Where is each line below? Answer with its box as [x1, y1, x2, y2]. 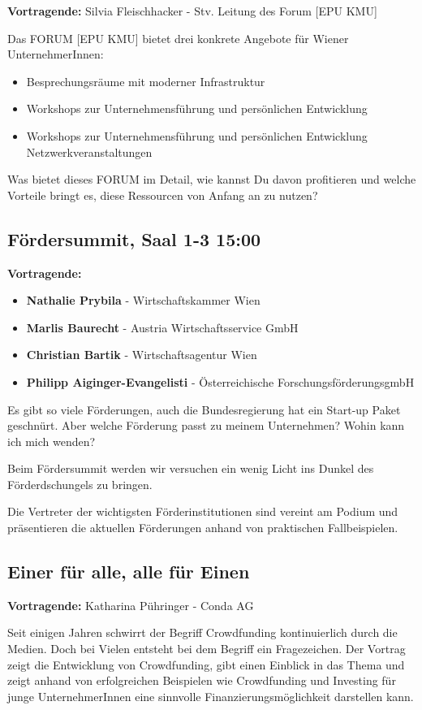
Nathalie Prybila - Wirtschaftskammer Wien [26, 292, 261, 309]
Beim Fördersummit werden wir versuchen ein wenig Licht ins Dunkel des [7, 460, 374, 477]
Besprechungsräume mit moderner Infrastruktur [26, 72, 265, 89]
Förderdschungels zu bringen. [7, 475, 153, 492]
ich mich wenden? [7, 432, 96, 449]
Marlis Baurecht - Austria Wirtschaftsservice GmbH [26, 318, 299, 336]
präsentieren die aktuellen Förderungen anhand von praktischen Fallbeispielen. [7, 519, 398, 536]
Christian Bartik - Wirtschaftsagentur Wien [26, 346, 257, 363]
